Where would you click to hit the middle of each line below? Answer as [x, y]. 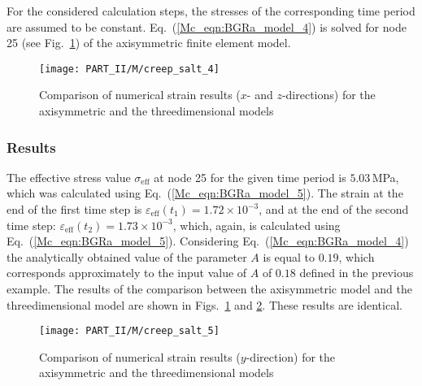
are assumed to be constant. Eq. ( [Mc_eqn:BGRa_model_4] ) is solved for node [207, 26]
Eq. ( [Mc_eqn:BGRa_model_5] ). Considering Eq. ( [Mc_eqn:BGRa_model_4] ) [208, 241]
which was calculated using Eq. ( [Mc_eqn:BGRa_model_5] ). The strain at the [205, 193]
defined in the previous [357, 273]
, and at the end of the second [334, 209]
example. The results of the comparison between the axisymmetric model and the [209, 288]
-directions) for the [328, 95]
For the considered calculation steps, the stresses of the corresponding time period [211, 11]
